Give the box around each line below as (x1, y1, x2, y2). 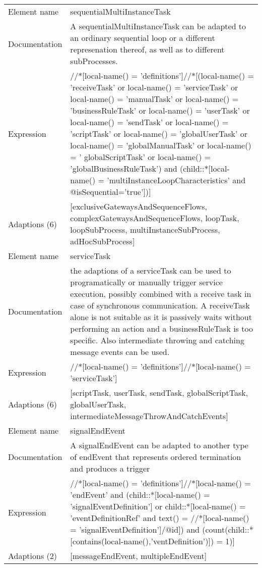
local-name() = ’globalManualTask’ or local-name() (70, 139, 251, 151)
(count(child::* (202, 524, 253, 535)
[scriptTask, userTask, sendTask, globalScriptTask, (70, 387, 248, 398)
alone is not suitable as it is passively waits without (70, 311, 252, 323)
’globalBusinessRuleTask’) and (70, 163, 177, 174)
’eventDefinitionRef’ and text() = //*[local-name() (70, 512, 249, 524)
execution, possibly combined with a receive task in (70, 288, 251, 299)
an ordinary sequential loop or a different (70, 32, 215, 43)
